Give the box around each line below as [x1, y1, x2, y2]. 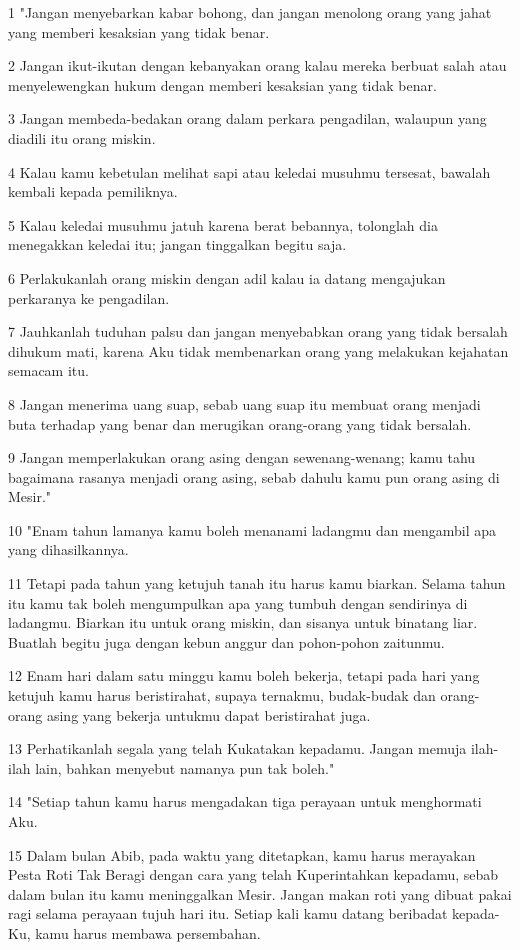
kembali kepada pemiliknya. [8, 181, 178, 202]
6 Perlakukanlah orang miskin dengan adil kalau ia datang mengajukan [8, 267, 446, 288]
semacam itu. [8, 360, 89, 381]
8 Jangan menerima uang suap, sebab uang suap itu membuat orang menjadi [8, 393, 481, 414]
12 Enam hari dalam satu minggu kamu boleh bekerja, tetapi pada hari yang [8, 665, 480, 686]
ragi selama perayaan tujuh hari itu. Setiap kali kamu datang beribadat [8, 903, 448, 924]
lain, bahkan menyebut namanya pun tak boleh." [35, 757, 335, 778]
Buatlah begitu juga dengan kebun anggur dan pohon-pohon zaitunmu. [8, 631, 445, 652]
